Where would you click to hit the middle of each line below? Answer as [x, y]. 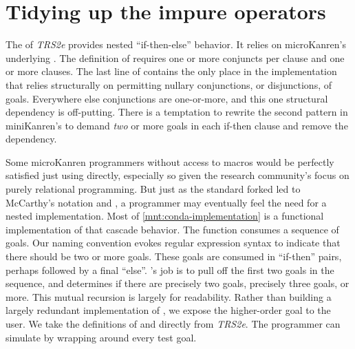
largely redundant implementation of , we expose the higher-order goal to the [168, 310]
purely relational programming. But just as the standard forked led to [153, 189]
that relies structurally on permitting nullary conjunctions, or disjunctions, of [169, 84]
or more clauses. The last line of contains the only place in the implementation [171, 71]
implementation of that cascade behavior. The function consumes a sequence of [172, 229]
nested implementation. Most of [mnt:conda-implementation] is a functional [165, 216]
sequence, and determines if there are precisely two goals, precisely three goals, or [177, 283]
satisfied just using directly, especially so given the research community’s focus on [177, 175]
